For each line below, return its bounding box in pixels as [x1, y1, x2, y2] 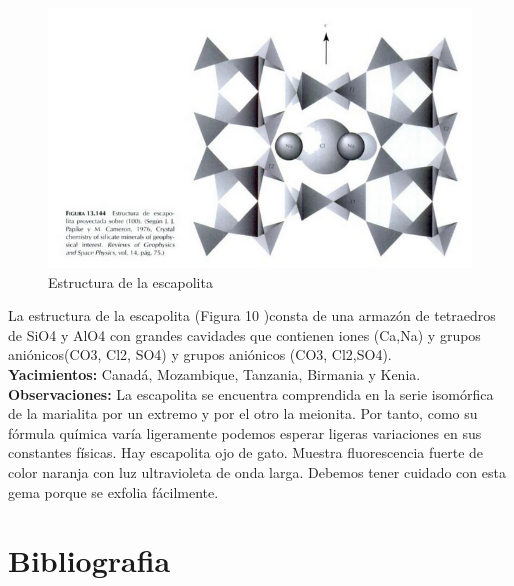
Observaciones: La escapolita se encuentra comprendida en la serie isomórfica [8, 383, 494, 404]
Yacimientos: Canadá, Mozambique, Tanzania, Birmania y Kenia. [8, 364, 421, 385]
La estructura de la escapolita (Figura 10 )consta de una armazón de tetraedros [8, 305, 496, 326]
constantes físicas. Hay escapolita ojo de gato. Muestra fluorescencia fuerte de [8, 442, 484, 463]
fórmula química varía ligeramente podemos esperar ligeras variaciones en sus [8, 422, 482, 443]
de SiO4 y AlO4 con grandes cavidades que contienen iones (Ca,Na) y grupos [8, 324, 481, 345]
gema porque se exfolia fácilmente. [8, 481, 219, 502]
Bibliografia [8, 540, 171, 581]
